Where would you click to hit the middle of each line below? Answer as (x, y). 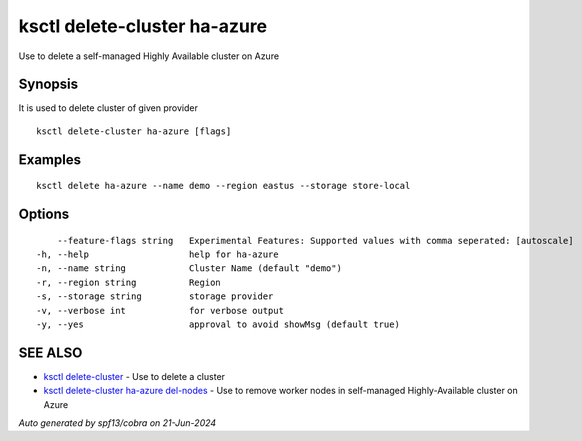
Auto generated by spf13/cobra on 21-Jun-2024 (117, 423)
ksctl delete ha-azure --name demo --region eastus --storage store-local (223, 186)
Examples (50, 159)
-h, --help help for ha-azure (157, 254)
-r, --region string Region (129, 282)
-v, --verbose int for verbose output (160, 310)
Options (44, 214)
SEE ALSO (50, 352)
